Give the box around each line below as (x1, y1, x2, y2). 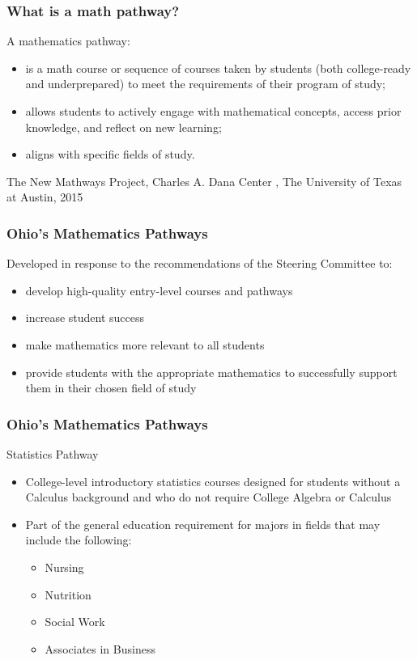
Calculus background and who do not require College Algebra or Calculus (25, 489, 392, 506)
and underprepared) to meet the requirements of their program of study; (25, 75, 386, 92)
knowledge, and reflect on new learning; (25, 118, 222, 135)
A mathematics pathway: (6, 32, 130, 49)
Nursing (45, 558, 84, 575)
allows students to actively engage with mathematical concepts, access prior (25, 103, 402, 119)
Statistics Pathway (6, 445, 99, 462)
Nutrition (45, 586, 91, 603)
